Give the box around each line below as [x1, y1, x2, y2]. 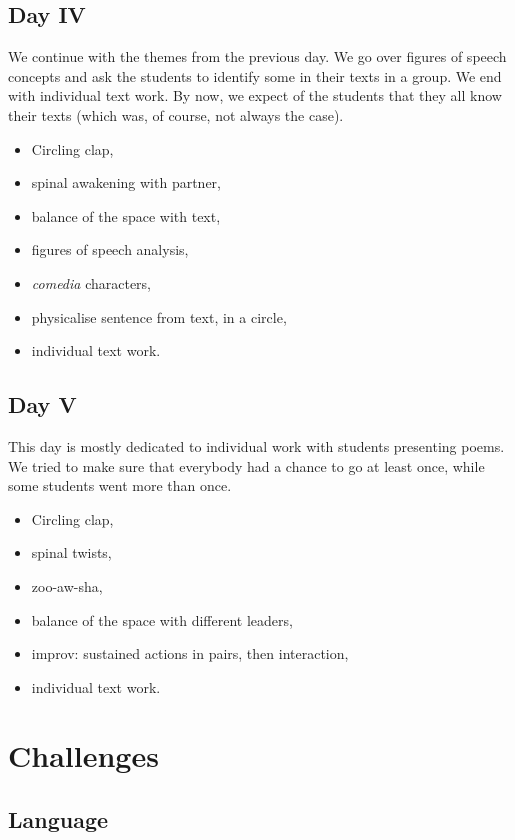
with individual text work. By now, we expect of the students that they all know [8, 85, 502, 106]
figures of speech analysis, [31, 239, 189, 260]
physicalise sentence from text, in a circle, [31, 306, 287, 327]
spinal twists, [31, 542, 112, 563]
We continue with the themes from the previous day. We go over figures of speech [8, 46, 507, 67]
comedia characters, [31, 272, 152, 293]
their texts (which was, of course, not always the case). [8, 104, 344, 125]
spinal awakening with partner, [31, 172, 221, 193]
